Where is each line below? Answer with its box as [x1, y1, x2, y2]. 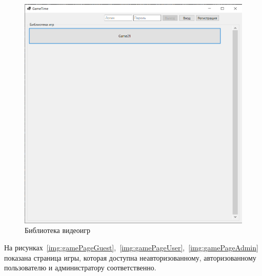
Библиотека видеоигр [25, 225, 91, 236]
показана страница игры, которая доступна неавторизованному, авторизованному [4, 252, 256, 263]
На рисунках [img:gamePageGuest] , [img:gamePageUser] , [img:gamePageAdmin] [4, 242, 258, 253]
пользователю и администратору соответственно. [4, 262, 156, 273]
